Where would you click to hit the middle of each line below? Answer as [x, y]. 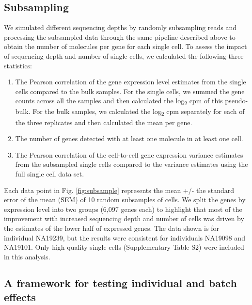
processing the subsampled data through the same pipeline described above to [120, 37]
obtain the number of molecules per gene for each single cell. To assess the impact [126, 46]
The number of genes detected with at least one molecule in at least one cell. [129, 138]
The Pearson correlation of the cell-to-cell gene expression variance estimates [129, 154]
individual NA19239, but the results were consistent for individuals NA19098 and [125, 237]
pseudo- [236, 101]
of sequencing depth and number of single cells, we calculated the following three [124, 56]
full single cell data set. [50, 173]
